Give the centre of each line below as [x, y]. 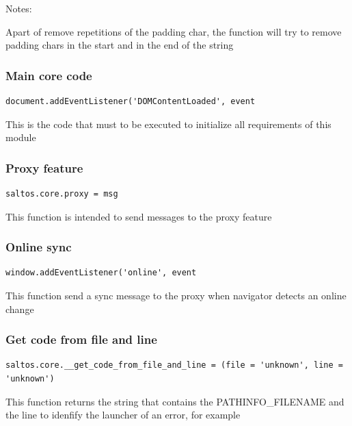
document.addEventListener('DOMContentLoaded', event [131, 101]
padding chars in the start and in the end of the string [120, 45]
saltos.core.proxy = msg [62, 194]
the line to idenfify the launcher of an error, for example [123, 415]
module [21, 137]
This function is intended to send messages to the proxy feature [139, 216]
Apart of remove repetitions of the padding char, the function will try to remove [174, 31]
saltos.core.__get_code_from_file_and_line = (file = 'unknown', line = [174, 365]
